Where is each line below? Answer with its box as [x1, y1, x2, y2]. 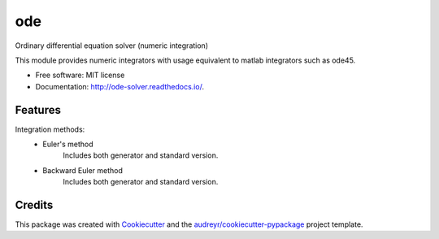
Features [15, 102, 61, 117]
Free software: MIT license [35, 70, 125, 80]
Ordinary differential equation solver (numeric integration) [15, 41, 209, 50]
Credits [15, 198, 54, 211]
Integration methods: [15, 124, 85, 134]
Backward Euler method [42, 165, 124, 175]
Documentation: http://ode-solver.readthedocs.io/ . [35, 81, 205, 91]
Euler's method [42, 139, 93, 150]
